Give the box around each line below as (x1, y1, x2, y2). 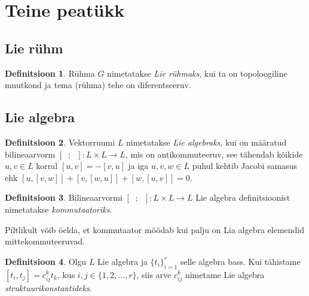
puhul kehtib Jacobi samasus (192, 159, 298, 172)
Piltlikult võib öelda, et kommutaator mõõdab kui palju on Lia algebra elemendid (5, 223, 305, 235)
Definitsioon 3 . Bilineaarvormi (5, 191, 123, 204)
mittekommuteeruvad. (5, 235, 85, 247)
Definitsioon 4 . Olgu (5, 255, 87, 267)
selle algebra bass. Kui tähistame (180, 255, 301, 267)
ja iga (128, 159, 149, 172)
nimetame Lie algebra (185, 268, 265, 280)
